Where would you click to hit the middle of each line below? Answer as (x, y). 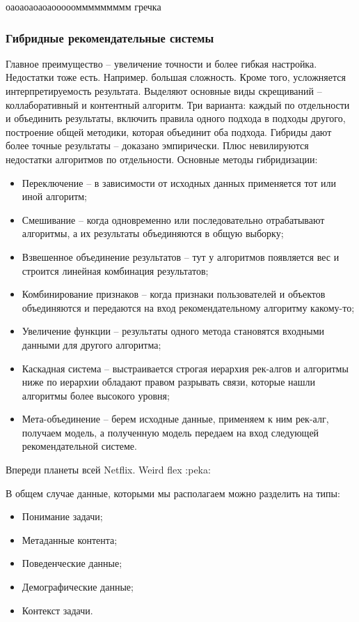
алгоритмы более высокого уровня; (96, 395)
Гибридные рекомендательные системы (110, 37)
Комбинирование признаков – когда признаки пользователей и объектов (174, 294)
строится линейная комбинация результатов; (115, 270)
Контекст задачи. (57, 610)
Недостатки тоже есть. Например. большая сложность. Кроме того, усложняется (176, 77)
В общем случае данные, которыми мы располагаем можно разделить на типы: (173, 493)
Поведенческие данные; (72, 563)
